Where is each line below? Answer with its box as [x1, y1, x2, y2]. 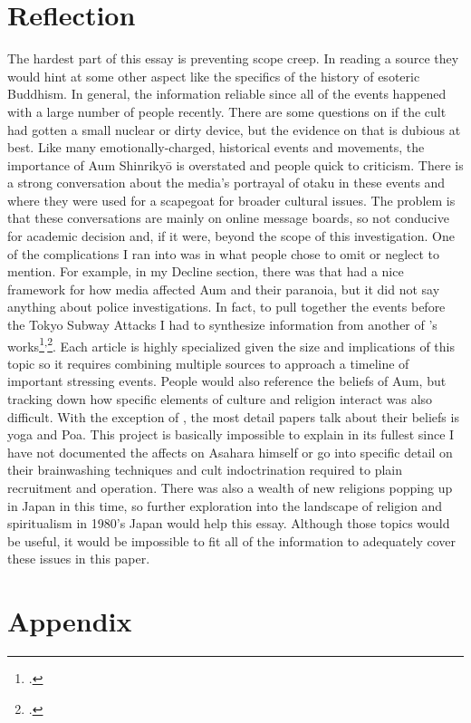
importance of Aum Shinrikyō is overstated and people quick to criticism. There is [7, 155, 464, 174]
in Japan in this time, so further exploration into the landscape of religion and [7, 496, 443, 515]
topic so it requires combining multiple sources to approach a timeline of [7, 353, 409, 372]
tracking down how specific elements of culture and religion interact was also [7, 390, 433, 409]
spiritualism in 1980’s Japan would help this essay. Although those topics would [7, 514, 450, 533]
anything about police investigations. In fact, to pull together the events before [7, 297, 446, 316]
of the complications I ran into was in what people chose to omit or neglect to [7, 244, 440, 263]
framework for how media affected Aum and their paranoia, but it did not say [7, 279, 440, 298]
